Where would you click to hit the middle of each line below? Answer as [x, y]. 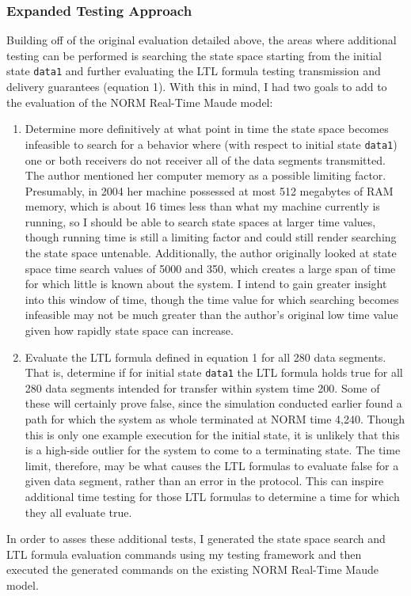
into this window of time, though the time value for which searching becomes [212, 299]
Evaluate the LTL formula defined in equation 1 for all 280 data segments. [205, 357]
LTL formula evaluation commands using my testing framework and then [184, 554]
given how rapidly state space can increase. [129, 330]
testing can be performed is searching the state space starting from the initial [194, 55]
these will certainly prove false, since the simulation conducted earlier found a [213, 403]
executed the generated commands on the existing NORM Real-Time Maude [192, 569]
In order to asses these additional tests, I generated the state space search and [196, 539]
